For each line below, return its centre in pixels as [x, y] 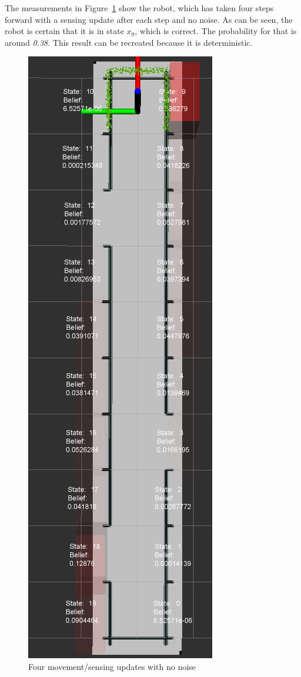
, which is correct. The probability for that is [216, 31]
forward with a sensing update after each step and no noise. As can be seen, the [149, 19]
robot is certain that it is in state [64, 31]
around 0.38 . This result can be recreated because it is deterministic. [129, 42]
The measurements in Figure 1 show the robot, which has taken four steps [139, 8]
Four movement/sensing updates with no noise [112, 666]
